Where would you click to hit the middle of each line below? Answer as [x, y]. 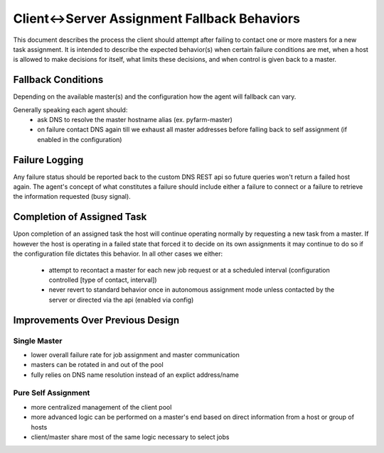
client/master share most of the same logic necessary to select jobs [130, 437]
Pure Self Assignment [52, 393]
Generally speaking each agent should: [70, 109]
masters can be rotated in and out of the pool [97, 365]
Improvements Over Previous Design [96, 320]
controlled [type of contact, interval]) [103, 280]
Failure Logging [48, 160]
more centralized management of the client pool [101, 407]
